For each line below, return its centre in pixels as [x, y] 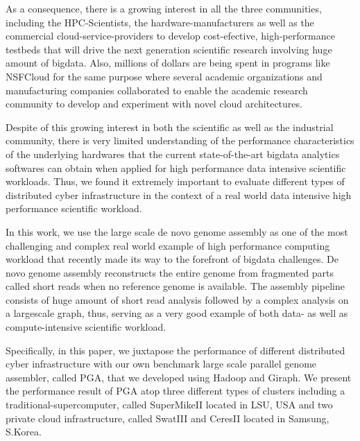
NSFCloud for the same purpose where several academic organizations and [164, 76]
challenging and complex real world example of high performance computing [168, 245]
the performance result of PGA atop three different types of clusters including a [175, 391]
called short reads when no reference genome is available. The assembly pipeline [175, 286]
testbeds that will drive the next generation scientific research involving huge [169, 49]
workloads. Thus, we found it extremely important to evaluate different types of [175, 181]
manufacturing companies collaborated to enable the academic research [157, 90]
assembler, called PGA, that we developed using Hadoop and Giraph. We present [179, 377]
